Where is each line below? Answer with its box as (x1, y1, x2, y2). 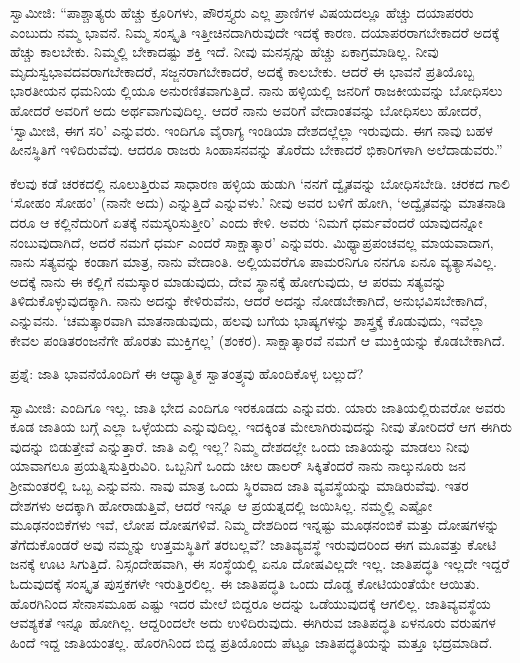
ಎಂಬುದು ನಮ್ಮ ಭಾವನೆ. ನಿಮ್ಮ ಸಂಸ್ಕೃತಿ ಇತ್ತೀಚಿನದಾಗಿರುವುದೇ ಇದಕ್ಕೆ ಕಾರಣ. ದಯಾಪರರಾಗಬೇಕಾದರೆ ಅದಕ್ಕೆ (10, 21, 500, 42)
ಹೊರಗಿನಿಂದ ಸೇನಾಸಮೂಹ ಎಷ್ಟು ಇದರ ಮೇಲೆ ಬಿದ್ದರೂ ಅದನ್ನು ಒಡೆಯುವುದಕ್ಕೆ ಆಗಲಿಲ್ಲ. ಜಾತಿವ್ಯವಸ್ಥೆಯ (10, 592, 491, 613)
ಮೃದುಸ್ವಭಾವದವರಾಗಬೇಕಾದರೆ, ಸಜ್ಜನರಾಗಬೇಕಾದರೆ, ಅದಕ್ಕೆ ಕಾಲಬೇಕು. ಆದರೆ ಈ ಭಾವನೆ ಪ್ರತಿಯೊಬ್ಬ (10, 60, 475, 81)
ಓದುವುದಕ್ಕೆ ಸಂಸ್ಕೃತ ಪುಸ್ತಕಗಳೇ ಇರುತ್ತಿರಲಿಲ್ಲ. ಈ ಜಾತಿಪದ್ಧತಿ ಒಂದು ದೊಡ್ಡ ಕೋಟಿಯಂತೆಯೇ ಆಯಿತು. (10, 573, 480, 594)
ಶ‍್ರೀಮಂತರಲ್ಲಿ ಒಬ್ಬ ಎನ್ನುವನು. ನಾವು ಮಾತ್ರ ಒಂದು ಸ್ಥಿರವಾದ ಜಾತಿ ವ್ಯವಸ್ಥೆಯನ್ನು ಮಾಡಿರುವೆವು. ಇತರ (10, 475, 469, 496)
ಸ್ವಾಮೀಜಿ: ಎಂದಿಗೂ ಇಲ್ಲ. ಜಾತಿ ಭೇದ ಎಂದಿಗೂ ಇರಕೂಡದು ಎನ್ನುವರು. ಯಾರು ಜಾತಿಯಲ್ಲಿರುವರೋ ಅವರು (10, 396, 506, 417)
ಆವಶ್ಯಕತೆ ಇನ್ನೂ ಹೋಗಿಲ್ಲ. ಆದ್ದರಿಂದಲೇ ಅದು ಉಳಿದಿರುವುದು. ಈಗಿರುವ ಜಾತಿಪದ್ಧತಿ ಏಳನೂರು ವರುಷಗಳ (10, 612, 496, 633)
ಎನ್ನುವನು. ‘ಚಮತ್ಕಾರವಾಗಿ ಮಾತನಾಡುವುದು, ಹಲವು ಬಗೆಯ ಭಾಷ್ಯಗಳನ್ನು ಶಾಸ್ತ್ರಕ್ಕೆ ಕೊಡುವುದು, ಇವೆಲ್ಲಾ (10, 309, 485, 330)
